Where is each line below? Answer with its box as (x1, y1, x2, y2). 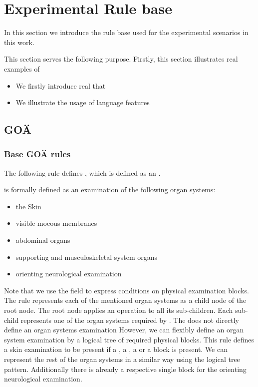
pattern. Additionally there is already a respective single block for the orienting (4, 363, 247, 374)
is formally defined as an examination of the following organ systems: (4, 184, 216, 195)
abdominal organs (15, 235, 70, 245)
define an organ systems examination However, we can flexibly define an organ (4, 324, 244, 335)
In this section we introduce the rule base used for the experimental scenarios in (4, 27, 249, 38)
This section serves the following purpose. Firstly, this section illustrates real (4, 54, 238, 64)
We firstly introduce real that (15, 80, 106, 91)
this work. (4, 37, 34, 47)
